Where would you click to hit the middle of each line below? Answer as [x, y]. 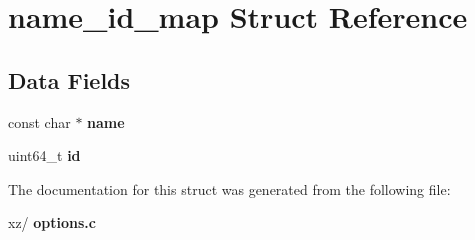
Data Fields [69, 79]
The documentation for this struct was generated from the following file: [229, 188]
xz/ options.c [52, 222]
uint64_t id [44, 155]
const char [39, 121]
